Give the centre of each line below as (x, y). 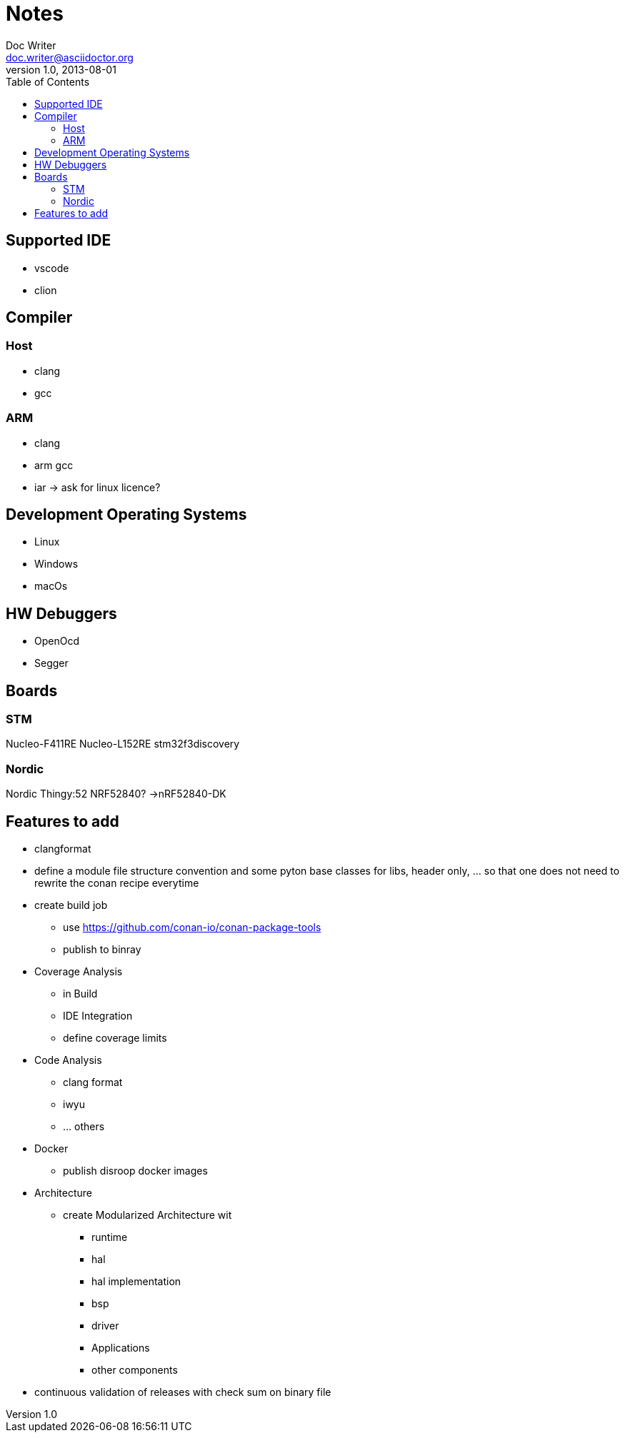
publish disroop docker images (135, 1171)
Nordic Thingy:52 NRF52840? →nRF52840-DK (116, 794)
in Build (80, 994)
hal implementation (136, 1282)
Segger (51, 663)
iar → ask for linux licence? (97, 487)
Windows (56, 564)
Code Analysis (68, 1060)
